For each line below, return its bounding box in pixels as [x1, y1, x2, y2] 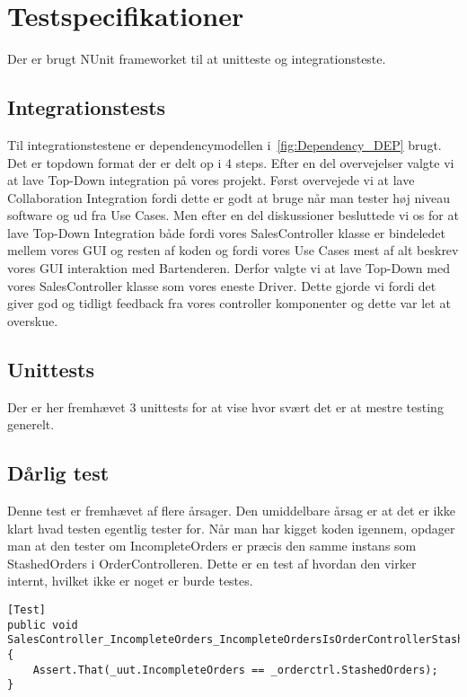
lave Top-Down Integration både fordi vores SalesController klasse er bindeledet [7, 223, 446, 242]
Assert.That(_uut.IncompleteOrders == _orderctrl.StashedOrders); [32, 663, 438, 676]
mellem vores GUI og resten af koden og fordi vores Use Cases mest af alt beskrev [7, 241, 459, 260]
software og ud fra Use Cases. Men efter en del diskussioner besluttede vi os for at [7, 206, 459, 225]
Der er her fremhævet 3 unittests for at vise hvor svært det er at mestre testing [7, 397, 444, 416]
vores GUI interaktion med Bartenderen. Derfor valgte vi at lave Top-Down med [7, 259, 450, 278]
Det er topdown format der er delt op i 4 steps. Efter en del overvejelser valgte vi [7, 153, 454, 172]
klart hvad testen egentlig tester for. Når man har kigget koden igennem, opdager [7, 518, 455, 537]
